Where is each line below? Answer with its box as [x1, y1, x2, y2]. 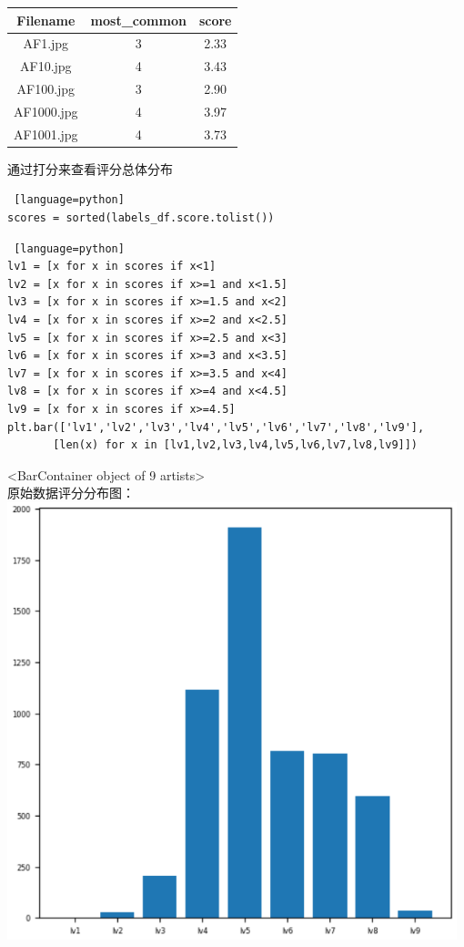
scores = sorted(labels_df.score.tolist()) [7, 211, 275, 224]
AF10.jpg [20, 57, 72, 76]
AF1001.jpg [14, 124, 78, 143]
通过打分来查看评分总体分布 [7, 159, 173, 178]
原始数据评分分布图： [7, 483, 135, 502]
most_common [90, 10, 187, 29]
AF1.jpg [23, 34, 69, 53]
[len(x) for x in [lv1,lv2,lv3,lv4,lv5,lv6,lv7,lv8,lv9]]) [53, 438, 419, 452]
